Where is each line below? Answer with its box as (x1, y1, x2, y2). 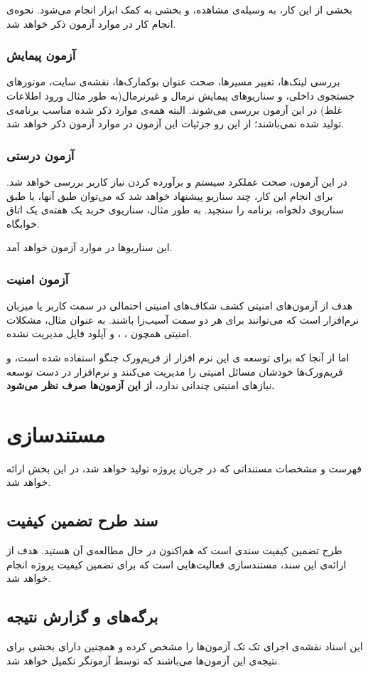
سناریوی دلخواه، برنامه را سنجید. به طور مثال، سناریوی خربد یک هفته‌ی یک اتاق (6, 202, 344, 217)
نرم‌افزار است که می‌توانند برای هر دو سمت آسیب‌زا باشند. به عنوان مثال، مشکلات (6, 312, 359, 327)
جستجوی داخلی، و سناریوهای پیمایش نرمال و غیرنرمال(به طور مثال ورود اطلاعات (6, 88, 355, 102)
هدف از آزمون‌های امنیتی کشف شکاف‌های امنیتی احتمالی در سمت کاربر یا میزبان (6, 298, 353, 313)
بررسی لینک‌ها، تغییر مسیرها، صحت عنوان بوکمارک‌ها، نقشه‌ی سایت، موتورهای (6, 74, 340, 89)
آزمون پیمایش (6, 46, 76, 64)
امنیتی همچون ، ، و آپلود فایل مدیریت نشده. (6, 326, 193, 341)
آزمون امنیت (6, 270, 69, 287)
